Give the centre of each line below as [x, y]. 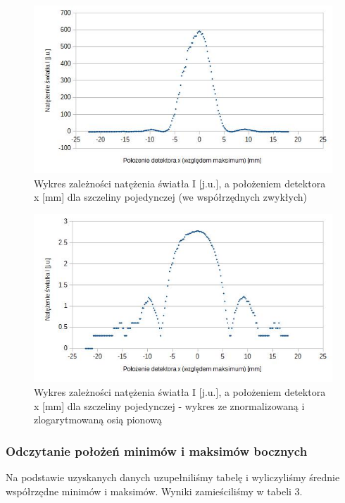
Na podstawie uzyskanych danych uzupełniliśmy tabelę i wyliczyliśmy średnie [173, 477]
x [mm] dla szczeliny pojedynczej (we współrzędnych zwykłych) [170, 197]
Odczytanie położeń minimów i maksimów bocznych [157, 451]
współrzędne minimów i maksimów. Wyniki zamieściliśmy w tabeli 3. [154, 491]
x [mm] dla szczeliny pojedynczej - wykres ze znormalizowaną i [169, 405]
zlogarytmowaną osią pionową [98, 420]
